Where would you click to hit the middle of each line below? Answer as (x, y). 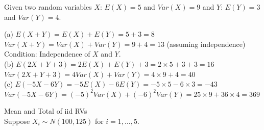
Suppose (17, 121)
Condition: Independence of (47, 54)
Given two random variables (48, 7)
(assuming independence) (206, 44)
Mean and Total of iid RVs (46, 111)
